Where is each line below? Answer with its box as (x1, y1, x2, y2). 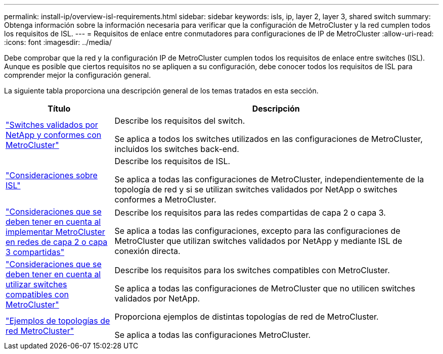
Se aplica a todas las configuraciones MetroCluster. (114, 330, 311, 340)
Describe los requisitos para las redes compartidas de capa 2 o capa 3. (114, 208, 386, 218)
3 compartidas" (6, 247, 65, 257)
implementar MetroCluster (6, 227, 105, 237)
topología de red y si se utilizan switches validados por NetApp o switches (114, 184, 397, 194)
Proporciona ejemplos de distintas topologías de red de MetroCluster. (114, 312, 379, 322)
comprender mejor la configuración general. (4, 71, 151, 79)
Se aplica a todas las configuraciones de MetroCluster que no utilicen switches (114, 283, 415, 293)
